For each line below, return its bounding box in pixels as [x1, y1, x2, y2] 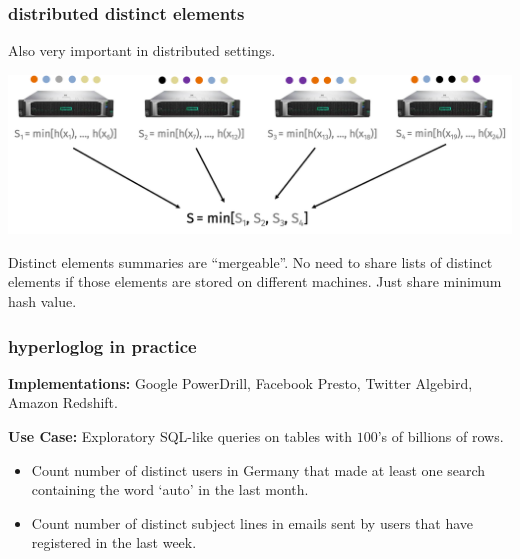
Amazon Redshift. [8, 392, 118, 413]
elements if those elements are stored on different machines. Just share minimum [8, 271, 502, 292]
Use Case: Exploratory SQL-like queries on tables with [8, 426, 353, 447]
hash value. [8, 291, 77, 312]
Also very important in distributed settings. [8, 40, 276, 61]
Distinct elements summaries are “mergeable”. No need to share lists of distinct [8, 251, 493, 272]
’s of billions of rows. [377, 426, 504, 447]
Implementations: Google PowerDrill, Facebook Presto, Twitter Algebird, [8, 372, 473, 393]
